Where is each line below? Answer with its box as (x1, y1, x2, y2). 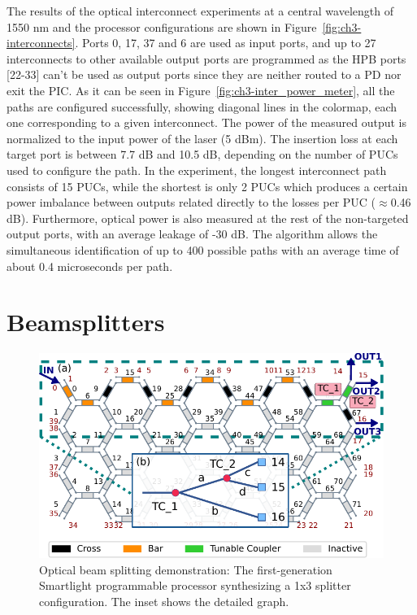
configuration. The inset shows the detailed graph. (39, 592, 289, 609)
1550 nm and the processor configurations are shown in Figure (7, 18, 317, 35)
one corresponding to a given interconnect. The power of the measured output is (7, 114, 406, 131)
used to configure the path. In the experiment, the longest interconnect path (7, 161, 387, 178)
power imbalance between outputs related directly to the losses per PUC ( (7, 194, 376, 211)
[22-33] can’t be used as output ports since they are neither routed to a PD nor (7, 66, 402, 83)
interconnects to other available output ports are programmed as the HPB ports (7, 50, 406, 67)
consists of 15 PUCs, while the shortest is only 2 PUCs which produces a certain (7, 177, 408, 194)
